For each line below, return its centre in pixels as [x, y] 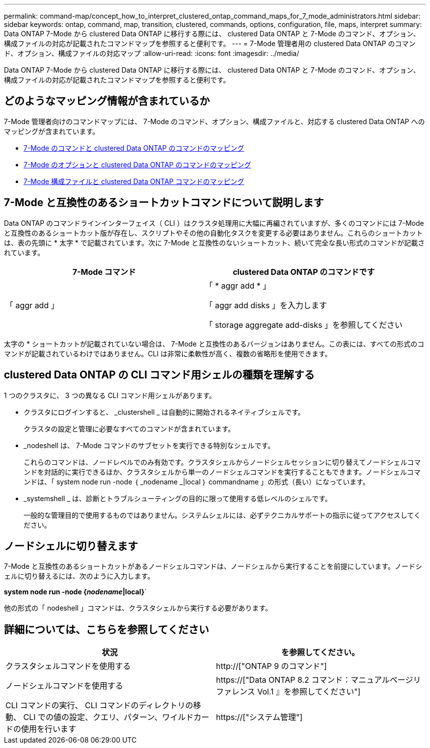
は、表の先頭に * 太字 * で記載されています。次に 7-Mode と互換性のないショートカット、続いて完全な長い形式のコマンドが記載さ [215, 242]
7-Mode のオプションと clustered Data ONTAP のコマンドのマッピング [137, 164]
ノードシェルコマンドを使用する [64, 686]
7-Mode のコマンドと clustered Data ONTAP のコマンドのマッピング [134, 148]
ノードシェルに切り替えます [71, 546]
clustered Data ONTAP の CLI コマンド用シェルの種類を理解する [159, 375]
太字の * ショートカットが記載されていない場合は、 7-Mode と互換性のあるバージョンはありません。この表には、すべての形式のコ [214, 344]
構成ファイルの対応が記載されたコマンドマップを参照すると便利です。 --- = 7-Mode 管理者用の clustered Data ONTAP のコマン [210, 43]
